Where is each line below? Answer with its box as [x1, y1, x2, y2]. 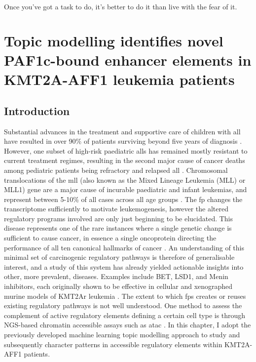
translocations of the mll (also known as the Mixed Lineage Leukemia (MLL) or [4, 174, 246, 185]
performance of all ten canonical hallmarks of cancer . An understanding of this [4, 242, 244, 252]
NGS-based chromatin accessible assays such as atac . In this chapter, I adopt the [4, 320, 251, 330]
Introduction [4, 103, 70, 118]
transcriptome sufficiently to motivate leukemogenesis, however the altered [4, 203, 229, 214]
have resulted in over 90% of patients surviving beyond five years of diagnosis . [4, 136, 242, 146]
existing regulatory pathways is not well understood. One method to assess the [4, 300, 242, 311]
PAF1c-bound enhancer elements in [4, 49, 252, 70]
